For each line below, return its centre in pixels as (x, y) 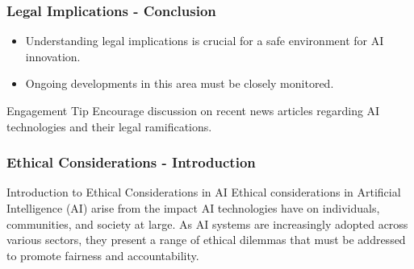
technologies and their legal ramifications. (109, 126)
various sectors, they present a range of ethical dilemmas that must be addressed (206, 240)
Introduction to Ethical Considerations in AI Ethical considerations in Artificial (204, 192)
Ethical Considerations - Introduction (131, 162)
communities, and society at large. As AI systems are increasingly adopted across (207, 223)
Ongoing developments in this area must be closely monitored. (180, 83)
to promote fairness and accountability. (103, 255)
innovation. (53, 56)
